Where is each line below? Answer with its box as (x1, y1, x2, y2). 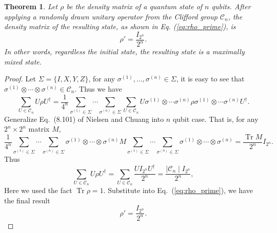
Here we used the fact (4, 185, 72, 196)
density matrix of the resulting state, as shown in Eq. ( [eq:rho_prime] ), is (4, 21, 236, 32)
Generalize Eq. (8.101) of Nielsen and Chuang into (4, 113, 164, 124)
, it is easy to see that (176, 73, 245, 84)
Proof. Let (4, 73, 36, 84)
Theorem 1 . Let (4, 1, 58, 11)
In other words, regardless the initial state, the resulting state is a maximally (4, 46, 245, 57)
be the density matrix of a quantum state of (66, 1, 203, 11)
